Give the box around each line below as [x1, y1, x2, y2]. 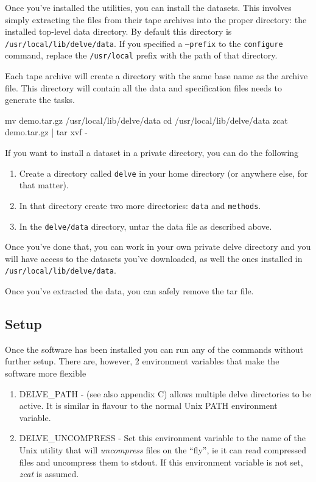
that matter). [19, 179, 69, 191]
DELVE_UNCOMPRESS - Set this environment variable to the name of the [19, 431, 306, 444]
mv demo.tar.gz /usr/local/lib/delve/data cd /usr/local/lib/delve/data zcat [5, 113, 288, 126]
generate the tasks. [5, 93, 75, 106]
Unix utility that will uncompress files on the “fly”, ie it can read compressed [19, 444, 307, 456]
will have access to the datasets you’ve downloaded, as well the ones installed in [5, 252, 303, 264]
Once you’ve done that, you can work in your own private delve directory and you [5, 240, 311, 253]
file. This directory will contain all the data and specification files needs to [5, 81, 282, 94]
